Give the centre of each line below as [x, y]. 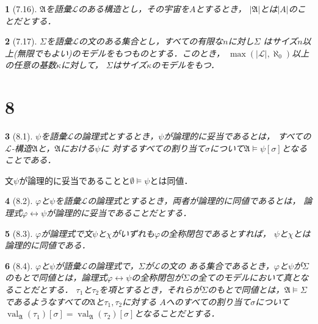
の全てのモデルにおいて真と [245, 277]
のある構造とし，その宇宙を [133, 9]
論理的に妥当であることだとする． [123, 213]
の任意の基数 [31, 65]
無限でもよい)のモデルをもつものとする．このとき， [121, 53]
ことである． [31, 160]
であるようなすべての [47, 301]
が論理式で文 [67, 233]
